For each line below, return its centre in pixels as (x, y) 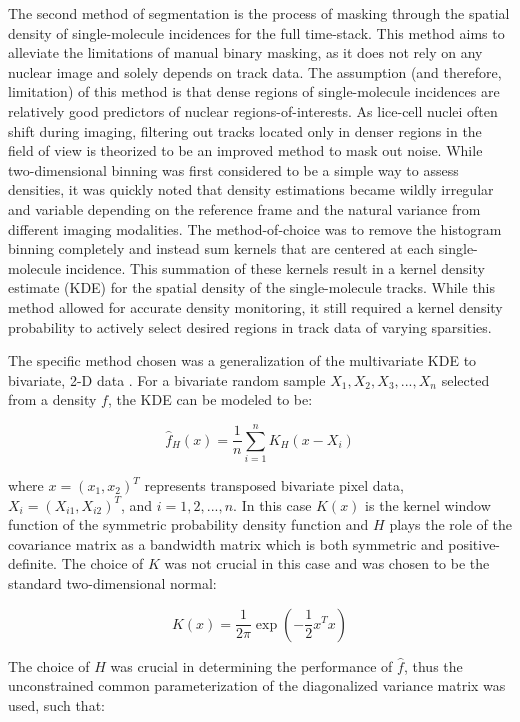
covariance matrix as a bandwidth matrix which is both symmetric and (226, 543)
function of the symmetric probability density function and (188, 524)
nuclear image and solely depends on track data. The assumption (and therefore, (255, 71)
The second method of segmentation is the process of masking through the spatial (259, 13)
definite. (33, 563)
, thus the (433, 665)
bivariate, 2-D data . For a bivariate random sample (167, 379)
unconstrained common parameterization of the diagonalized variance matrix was (257, 685)
